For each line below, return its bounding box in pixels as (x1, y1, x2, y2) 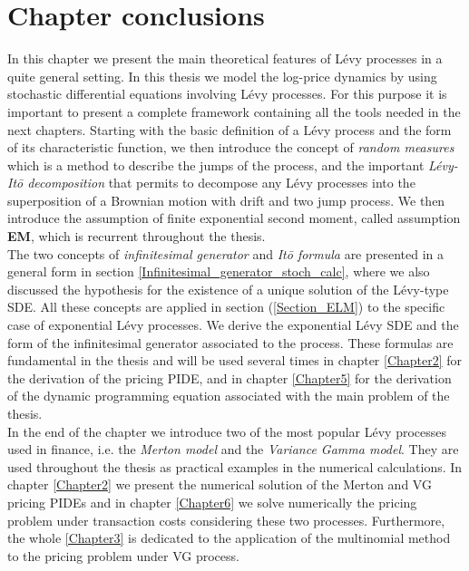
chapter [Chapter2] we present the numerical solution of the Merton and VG (7, 475, 432, 494)
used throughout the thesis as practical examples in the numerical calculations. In (7, 457, 463, 476)
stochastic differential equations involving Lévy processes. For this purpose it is (7, 84, 447, 103)
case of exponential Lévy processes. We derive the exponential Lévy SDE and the (7, 315, 459, 334)
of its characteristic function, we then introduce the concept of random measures (7, 138, 454, 157)
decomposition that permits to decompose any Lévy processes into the (27, 173, 415, 192)
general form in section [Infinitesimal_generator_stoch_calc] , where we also (7, 262, 430, 281)
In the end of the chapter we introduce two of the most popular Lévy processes (7, 421, 447, 440)
